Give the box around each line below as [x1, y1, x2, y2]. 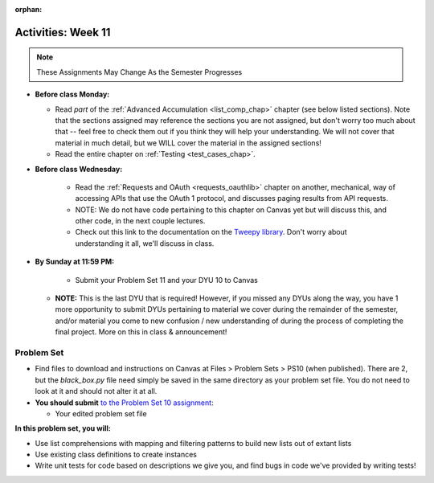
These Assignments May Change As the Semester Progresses [36, 67, 243, 76]
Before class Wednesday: [35, 164, 123, 174]
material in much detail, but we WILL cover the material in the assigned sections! [55, 137, 321, 148]
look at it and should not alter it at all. [35, 387, 158, 396]
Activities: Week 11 [14, 25, 111, 39]
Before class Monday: [35, 89, 110, 100]
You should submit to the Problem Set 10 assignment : [35, 398, 214, 407]
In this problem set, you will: [14, 424, 112, 433]
